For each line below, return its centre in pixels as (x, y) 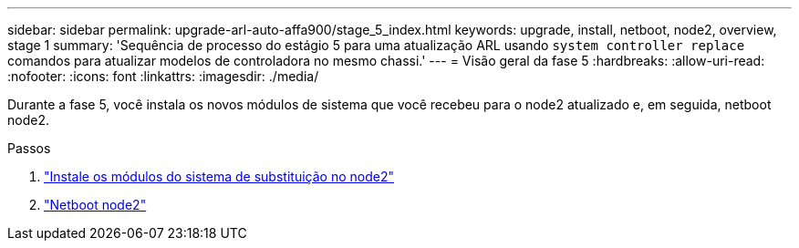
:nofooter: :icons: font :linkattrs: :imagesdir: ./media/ (163, 76)
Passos (29, 148)
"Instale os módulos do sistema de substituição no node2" (219, 176)
